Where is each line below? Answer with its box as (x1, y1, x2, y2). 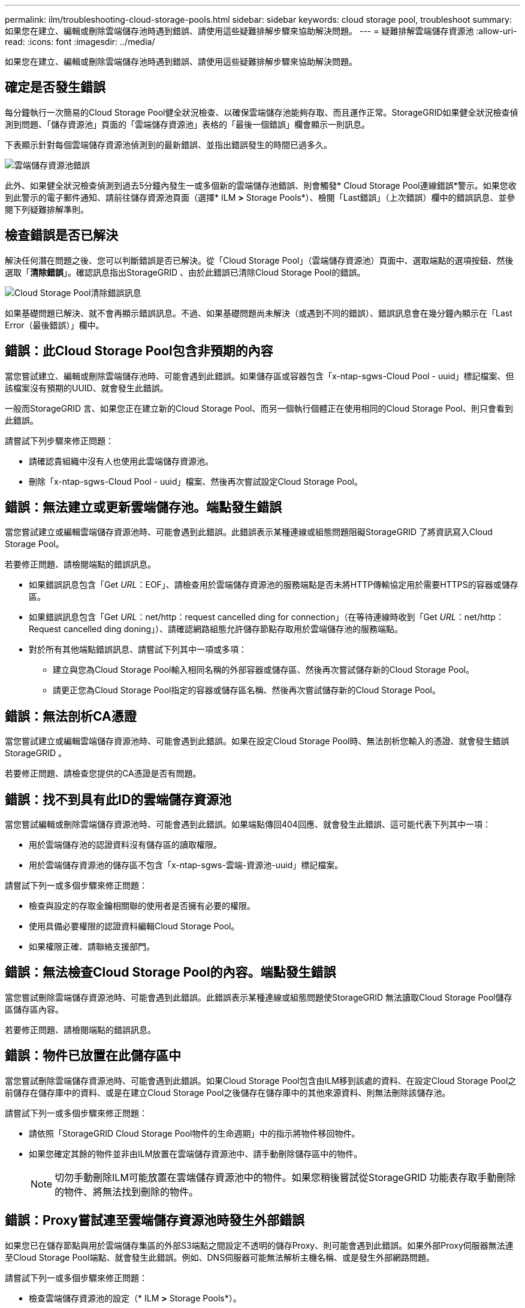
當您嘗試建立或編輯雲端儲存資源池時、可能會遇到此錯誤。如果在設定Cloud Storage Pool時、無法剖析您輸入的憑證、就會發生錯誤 (5, 736, 509, 747)
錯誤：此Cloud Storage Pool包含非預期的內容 (5, 343, 273, 359)
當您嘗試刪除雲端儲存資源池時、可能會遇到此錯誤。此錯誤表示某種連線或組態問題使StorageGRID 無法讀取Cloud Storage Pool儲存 (5, 992, 512, 1002)
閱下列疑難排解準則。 (5, 204, 89, 215)
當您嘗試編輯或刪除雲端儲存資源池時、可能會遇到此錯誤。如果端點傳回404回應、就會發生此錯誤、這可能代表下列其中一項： (5, 819, 491, 830)
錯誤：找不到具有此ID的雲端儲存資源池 (5, 792, 232, 807)
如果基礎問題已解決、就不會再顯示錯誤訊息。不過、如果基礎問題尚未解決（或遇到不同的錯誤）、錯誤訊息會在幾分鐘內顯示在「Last (5, 307, 512, 318)
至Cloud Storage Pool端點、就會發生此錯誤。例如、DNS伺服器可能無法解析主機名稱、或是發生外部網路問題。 (5, 1252, 435, 1262)
